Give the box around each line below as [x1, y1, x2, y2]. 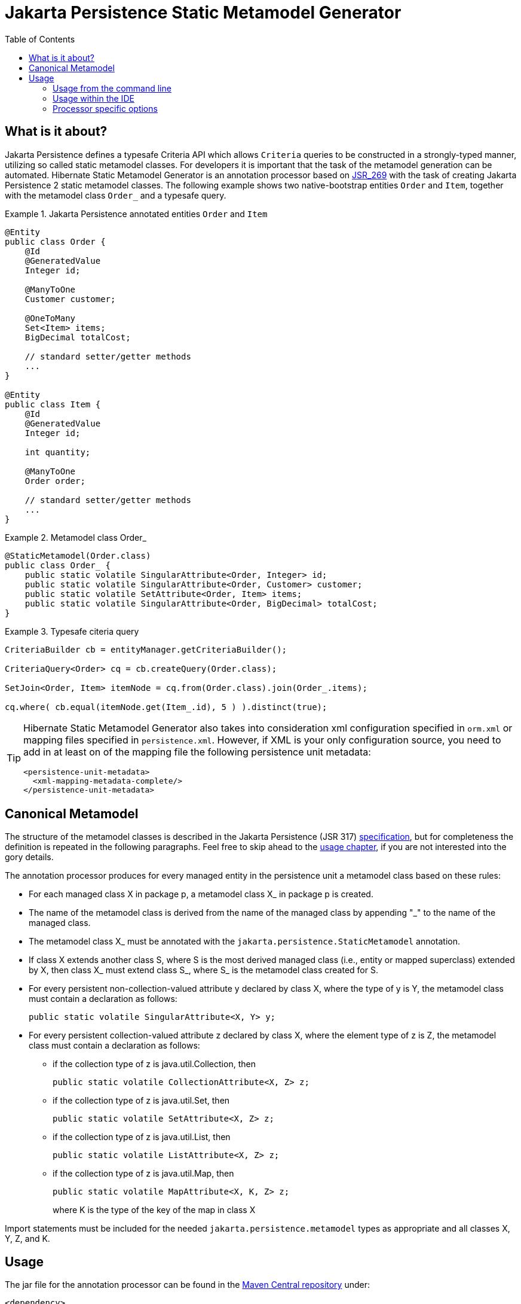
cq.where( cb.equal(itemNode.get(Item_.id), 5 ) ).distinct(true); [5, 702, 327, 712]
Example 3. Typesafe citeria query [5, 626, 139, 636]
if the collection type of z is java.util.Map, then [53, 1168, 234, 1179]
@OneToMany [24, 313, 76, 323]
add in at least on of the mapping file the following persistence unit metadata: [23, 745, 371, 758]
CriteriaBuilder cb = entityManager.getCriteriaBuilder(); [5, 644, 287, 654]
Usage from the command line [53, 83, 171, 93]
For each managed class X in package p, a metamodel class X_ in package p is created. [29, 889, 373, 900]
